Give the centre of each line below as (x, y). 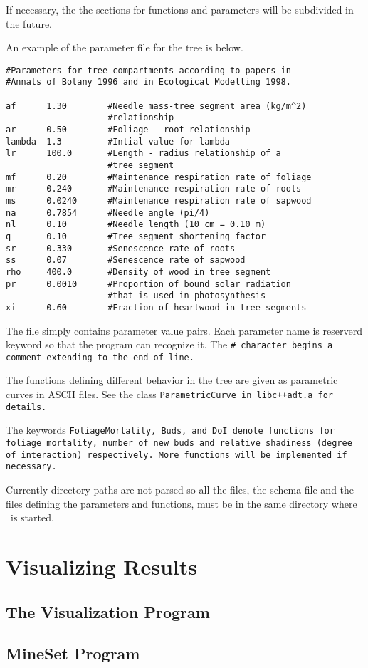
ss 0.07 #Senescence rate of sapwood (126, 260)
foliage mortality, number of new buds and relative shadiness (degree (179, 443)
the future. (29, 23)
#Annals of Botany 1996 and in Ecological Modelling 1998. (148, 82)
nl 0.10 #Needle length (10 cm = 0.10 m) (136, 225)
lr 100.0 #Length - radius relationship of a (143, 153)
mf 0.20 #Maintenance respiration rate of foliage (159, 177)
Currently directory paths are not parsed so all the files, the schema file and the (180, 489)
